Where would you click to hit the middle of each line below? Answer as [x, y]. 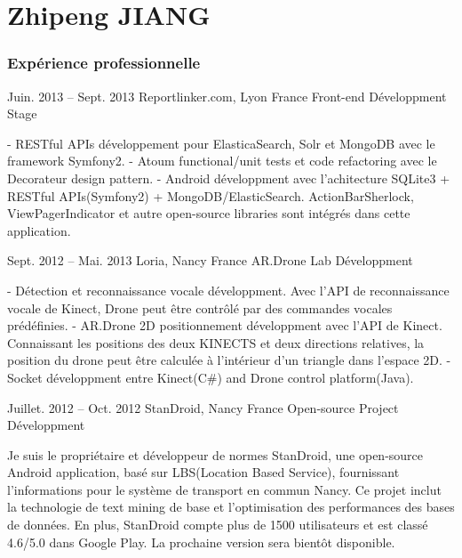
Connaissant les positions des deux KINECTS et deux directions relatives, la [216, 342]
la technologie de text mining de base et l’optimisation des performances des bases [231, 507]
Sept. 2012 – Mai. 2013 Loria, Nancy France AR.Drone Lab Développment [210, 260]
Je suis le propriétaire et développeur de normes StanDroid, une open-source [215, 454]
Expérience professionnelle [104, 63]
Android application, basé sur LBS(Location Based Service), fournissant [203, 472]
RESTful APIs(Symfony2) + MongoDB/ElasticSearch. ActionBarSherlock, [211, 195]
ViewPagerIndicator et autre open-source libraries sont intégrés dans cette [209, 213]
